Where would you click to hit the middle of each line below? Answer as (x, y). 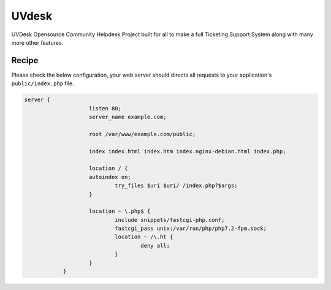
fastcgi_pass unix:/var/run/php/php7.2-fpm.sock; (190, 229)
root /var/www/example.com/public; (143, 134)
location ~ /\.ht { (144, 237)
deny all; (155, 246)
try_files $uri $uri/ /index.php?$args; (176, 186)
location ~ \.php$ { (120, 211)
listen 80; (105, 108)
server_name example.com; (128, 117)
